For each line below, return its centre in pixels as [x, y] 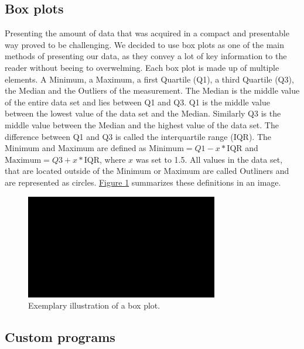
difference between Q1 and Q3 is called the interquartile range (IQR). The [138, 136]
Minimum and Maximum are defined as [76, 148]
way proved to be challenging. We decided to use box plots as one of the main [145, 44]
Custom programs [60, 337]
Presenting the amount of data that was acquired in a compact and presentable [147, 33]
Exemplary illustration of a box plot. [94, 305]
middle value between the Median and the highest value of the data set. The [142, 124]
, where [113, 159]
